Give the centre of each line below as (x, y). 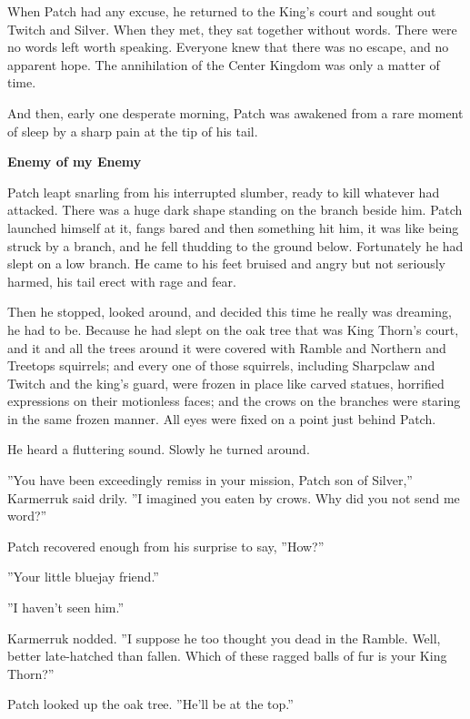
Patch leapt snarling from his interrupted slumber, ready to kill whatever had (224, 192)
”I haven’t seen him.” (66, 608)
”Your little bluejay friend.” (83, 577)
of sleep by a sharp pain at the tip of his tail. (133, 131)
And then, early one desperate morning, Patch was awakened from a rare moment (235, 112)
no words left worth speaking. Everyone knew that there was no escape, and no (228, 47)
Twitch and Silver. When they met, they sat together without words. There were (232, 29)
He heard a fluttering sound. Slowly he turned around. (159, 449)
